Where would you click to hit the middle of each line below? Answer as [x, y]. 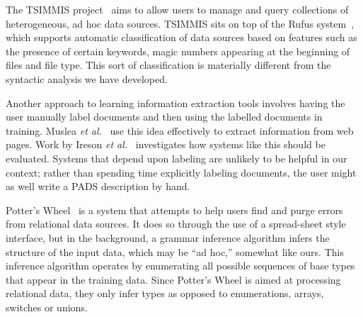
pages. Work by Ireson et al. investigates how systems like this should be [166, 144]
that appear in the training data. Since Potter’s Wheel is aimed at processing [173, 279]
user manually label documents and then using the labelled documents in [164, 117]
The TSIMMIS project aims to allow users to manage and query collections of [177, 9]
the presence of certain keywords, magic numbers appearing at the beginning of [178, 51]
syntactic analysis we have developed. [87, 78]
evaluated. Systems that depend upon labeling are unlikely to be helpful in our [177, 158]
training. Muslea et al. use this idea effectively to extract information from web [180, 130]
